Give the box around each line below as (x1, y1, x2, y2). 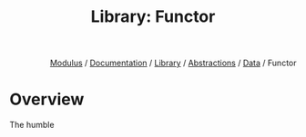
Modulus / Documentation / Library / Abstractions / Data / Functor (49, 57, 297, 69)
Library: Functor (90, 6, 216, 27)
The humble (9, 120, 55, 131)
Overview (9, 89, 85, 110)
